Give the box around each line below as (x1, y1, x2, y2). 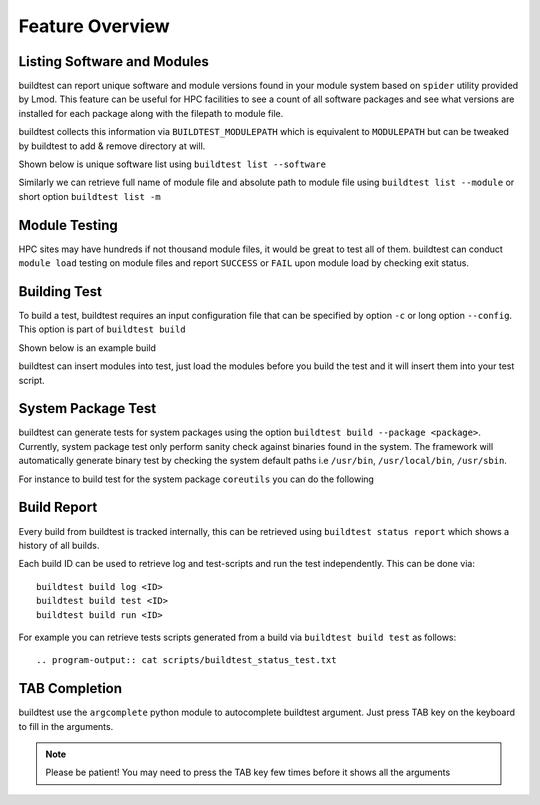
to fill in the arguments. (18, 720, 114, 732)
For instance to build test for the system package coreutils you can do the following (18, 473, 375, 485)
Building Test (18, 283, 102, 300)
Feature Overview (18, 15, 170, 37)
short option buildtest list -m (18, 190, 161, 202)
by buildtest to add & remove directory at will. (18, 140, 206, 152)
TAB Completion (18, 680, 123, 697)
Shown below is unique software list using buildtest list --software (18, 158, 327, 170)
